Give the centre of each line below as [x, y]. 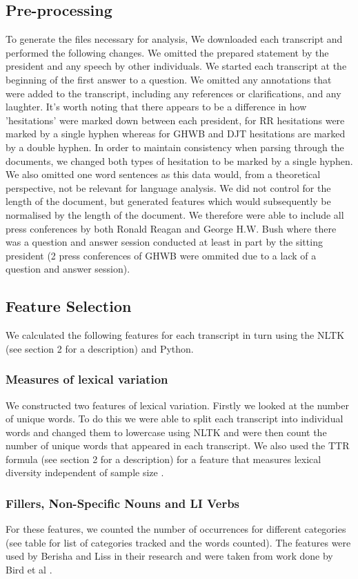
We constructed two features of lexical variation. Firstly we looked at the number [177, 405]
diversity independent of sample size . [85, 472]
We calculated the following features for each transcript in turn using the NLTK [175, 335]
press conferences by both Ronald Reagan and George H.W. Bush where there [171, 228]
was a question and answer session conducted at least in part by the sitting [164, 242]
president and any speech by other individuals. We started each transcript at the [176, 66]
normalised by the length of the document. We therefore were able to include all [175, 214]
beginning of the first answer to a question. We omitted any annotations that [169, 79]
